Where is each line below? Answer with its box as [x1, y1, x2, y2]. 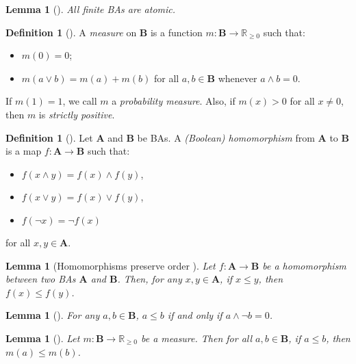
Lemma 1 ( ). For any [5, 308, 100, 322]
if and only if [167, 308, 222, 322]
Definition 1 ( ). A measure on [5, 25, 137, 39]
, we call [62, 94, 97, 108]
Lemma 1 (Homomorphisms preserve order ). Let [5, 258, 216, 272]
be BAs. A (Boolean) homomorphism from [137, 130, 315, 144]
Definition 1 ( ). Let [5, 130, 93, 144]
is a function [150, 25, 203, 39]
